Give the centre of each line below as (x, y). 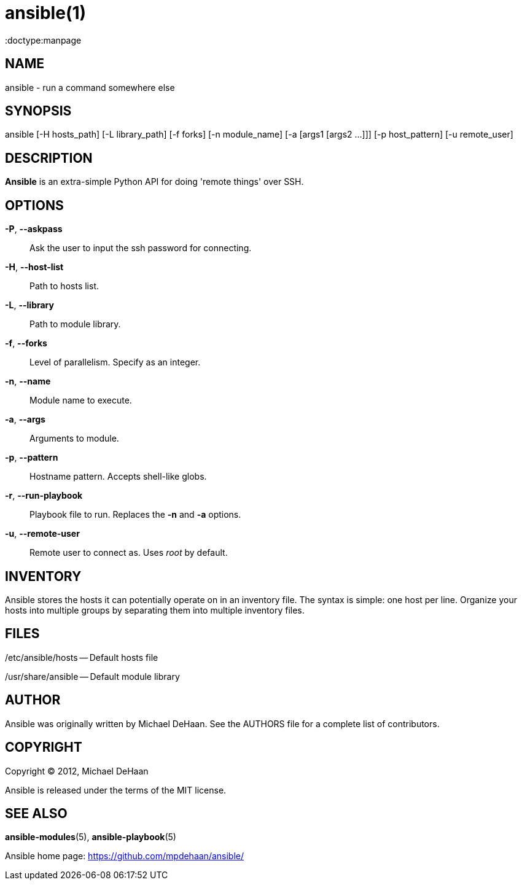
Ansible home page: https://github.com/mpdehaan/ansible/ (125, 856)
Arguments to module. (74, 439)
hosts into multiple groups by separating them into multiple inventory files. (155, 610)
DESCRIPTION (49, 158)
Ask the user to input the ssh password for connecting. (141, 248)
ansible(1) (46, 13)
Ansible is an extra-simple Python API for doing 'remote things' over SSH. (154, 182)
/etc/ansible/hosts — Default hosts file (82, 657)
